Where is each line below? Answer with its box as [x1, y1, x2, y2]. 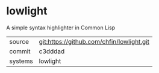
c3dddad [39, 47, 65, 55]
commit [9, 47, 31, 55]
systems [9, 57, 33, 65]
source [9, 37, 29, 45]
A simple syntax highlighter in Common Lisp [6, 24, 116, 31]
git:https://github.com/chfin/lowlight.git [39, 37, 149, 45]
